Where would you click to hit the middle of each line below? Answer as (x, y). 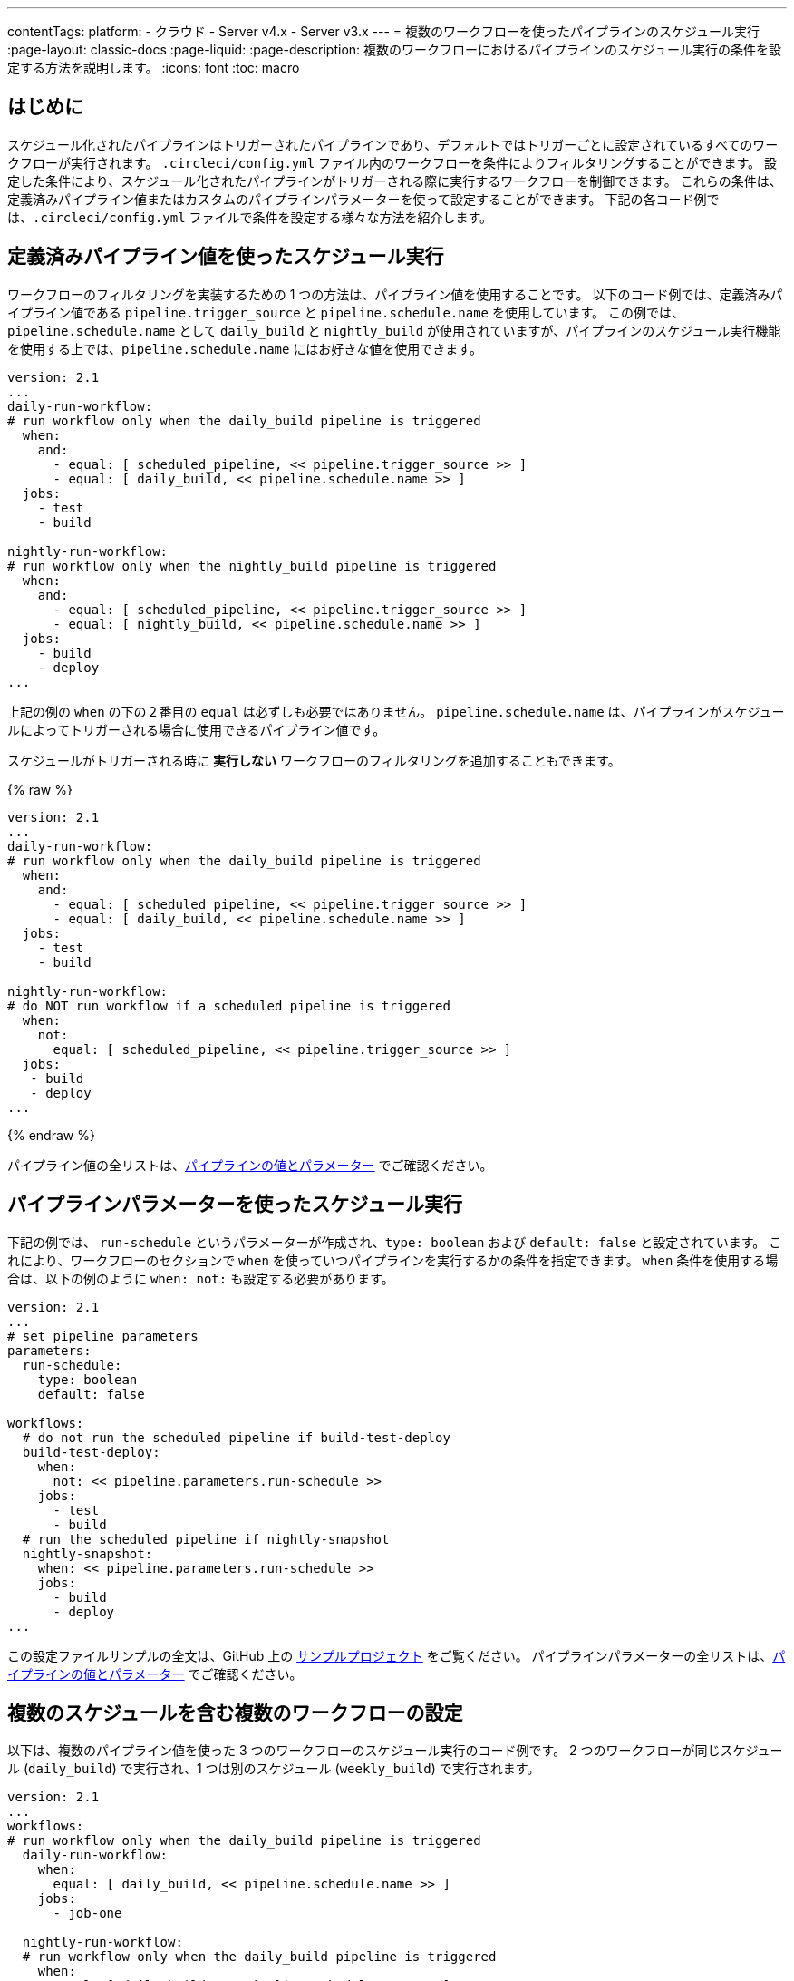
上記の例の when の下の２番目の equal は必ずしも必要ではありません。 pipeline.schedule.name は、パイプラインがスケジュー (396, 711)
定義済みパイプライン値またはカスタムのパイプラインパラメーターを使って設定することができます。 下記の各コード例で (363, 199)
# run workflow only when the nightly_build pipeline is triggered (252, 566)
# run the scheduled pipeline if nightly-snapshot (206, 1539)
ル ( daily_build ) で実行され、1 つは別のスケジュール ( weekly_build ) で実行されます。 (274, 1769)
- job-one (87, 1913)
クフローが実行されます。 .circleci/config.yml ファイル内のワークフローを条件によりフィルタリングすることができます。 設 (392, 162)
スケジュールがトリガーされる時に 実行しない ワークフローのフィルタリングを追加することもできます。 (314, 760)
